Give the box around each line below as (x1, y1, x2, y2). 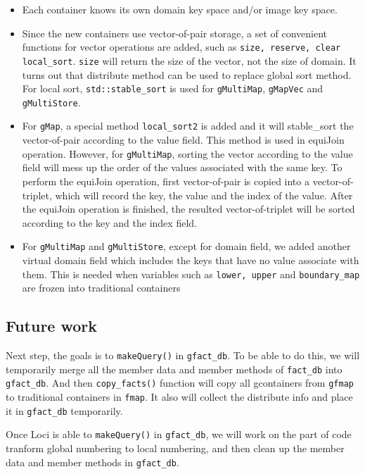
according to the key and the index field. (22, 215, 197, 230)
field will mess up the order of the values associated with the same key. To (22, 160, 342, 175)
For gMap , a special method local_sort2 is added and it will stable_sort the (22, 118, 354, 133)
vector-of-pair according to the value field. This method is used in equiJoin (22, 132, 345, 147)
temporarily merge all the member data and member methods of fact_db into (6, 361, 342, 376)
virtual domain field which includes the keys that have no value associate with (22, 252, 359, 267)
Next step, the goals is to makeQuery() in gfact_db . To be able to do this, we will (6, 347, 360, 362)
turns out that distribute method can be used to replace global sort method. (22, 67, 352, 82)
